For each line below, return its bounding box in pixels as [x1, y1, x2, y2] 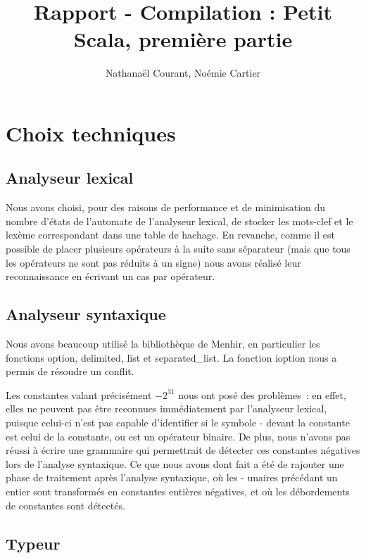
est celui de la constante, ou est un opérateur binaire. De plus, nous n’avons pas [6, 429, 351, 443]
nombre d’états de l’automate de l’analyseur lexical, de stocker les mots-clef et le [6, 213, 353, 228]
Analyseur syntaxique [6, 303, 166, 325]
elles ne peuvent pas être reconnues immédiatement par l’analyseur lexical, [6, 401, 327, 416]
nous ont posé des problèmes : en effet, [178, 387, 346, 402]
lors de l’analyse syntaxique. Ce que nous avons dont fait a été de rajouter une [6, 456, 344, 471]
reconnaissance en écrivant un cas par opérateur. [6, 269, 215, 284]
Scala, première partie [73, 25, 293, 53]
